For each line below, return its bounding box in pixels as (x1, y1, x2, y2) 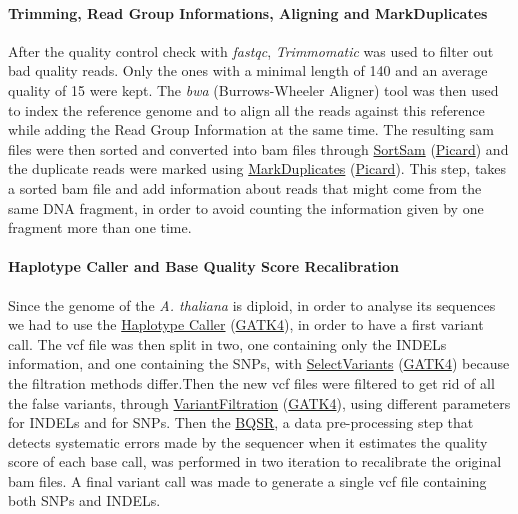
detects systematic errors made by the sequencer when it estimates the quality (8, 431, 488, 452)
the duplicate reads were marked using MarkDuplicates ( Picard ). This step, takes (8, 158, 507, 179)
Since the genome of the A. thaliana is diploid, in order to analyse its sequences (8, 294, 496, 315)
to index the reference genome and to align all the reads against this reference (8, 99, 485, 120)
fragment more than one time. (8, 217, 192, 238)
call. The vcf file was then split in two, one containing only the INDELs (8, 333, 447, 354)
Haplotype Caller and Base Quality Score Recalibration (8, 256, 400, 277)
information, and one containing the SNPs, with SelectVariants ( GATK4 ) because (8, 353, 510, 374)
